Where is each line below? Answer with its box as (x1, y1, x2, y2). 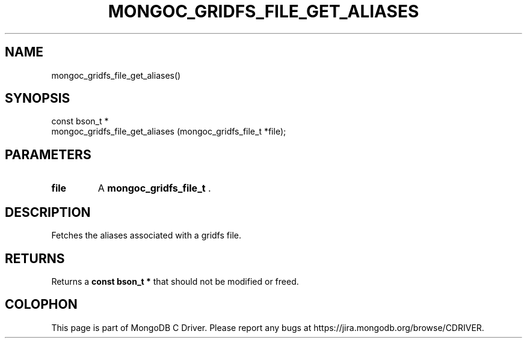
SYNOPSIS (5, 91, 70, 106)
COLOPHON (5, 297, 78, 312)
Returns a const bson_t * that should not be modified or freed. (51, 276, 299, 287)
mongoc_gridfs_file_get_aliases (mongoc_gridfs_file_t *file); (51, 126, 286, 137)
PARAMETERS (5, 147, 91, 162)
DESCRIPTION (5, 204, 91, 220)
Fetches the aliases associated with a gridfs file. (51, 230, 241, 241)
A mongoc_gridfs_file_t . (97, 182, 211, 195)
